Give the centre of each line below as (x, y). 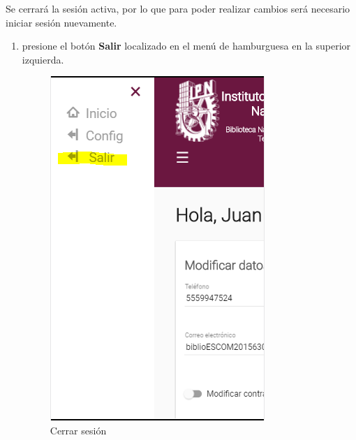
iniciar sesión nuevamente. (61, 22)
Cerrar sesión (78, 430)
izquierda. (43, 59)
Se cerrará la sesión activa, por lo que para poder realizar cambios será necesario (178, 8)
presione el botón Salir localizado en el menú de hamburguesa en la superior (186, 46)
